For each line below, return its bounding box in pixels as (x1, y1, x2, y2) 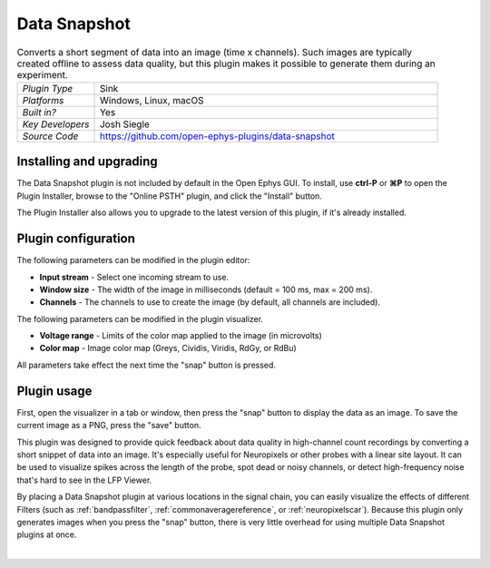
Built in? (22, 105, 56, 118)
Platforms (22, 93, 64, 106)
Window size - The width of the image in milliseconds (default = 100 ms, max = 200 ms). (39, 284, 373, 295)
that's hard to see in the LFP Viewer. (16, 475, 152, 485)
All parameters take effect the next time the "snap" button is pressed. (16, 359, 277, 370)
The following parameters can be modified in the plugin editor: (16, 255, 250, 266)
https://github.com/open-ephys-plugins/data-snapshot (99, 130, 336, 142)
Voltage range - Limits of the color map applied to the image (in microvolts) (39, 330, 322, 341)
